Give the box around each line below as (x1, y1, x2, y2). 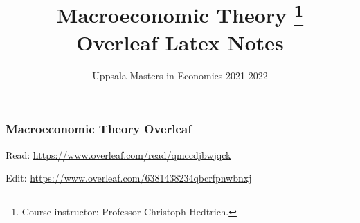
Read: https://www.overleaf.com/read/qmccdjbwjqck (6, 147, 231, 162)
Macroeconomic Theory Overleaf (6, 120, 192, 137)
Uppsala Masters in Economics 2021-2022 (92, 68, 268, 82)
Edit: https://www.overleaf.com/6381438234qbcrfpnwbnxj (6, 171, 252, 185)
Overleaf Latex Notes (76, 28, 284, 56)
